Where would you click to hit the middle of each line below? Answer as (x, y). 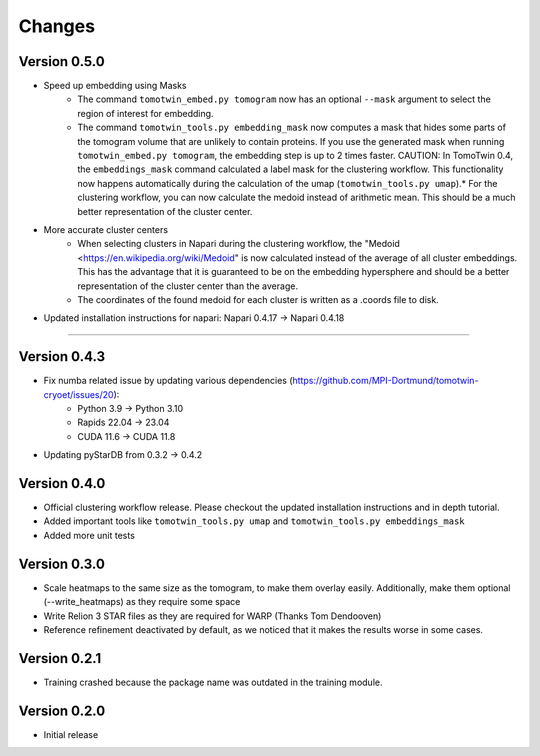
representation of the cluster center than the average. (188, 286)
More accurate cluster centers (106, 229)
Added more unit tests (89, 535)
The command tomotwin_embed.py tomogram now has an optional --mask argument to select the (284, 99)
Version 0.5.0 (61, 61)
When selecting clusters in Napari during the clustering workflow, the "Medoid (238, 244)
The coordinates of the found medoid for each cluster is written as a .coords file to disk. (258, 299)
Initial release (71, 734)
